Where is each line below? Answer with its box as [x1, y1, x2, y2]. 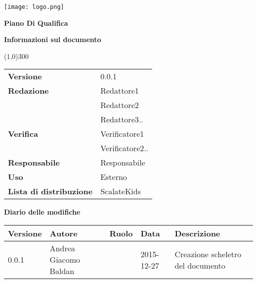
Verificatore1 [100, 128, 144, 140]
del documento [174, 259, 225, 271]
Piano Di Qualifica [4, 17, 68, 28]
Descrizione [174, 227, 220, 239]
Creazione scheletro [174, 248, 242, 260]
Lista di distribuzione [8, 185, 93, 197]
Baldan [49, 265, 75, 277]
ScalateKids [100, 185, 141, 197]
